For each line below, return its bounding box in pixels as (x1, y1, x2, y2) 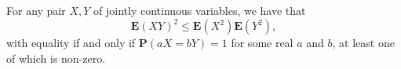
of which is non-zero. (6, 49, 106, 66)
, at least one (332, 34, 395, 51)
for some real (231, 34, 293, 51)
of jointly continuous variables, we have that (93, 2, 306, 18)
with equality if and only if (6, 34, 136, 51)
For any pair (6, 2, 66, 18)
